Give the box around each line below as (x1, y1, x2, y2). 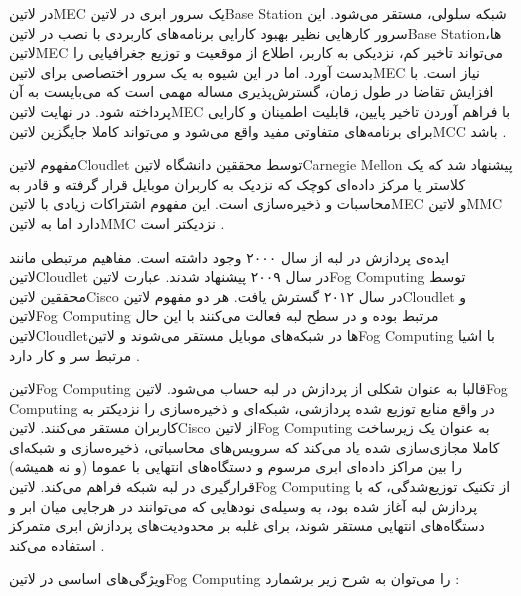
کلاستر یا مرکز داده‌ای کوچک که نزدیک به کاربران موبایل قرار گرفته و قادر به (9, 173, 466, 194)
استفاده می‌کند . (9, 534, 105, 555)
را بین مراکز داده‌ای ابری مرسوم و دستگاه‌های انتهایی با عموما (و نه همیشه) (9, 456, 462, 477)
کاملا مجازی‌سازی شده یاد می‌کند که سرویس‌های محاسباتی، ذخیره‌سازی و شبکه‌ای (9, 436, 500, 457)
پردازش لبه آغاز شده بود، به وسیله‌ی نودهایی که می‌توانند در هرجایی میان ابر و (9, 495, 478, 516)
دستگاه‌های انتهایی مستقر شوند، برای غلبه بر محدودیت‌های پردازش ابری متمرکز (9, 515, 485, 536)
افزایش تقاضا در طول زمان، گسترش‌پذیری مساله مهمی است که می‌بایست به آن (9, 81, 494, 102)
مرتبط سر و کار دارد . (9, 344, 140, 365)
